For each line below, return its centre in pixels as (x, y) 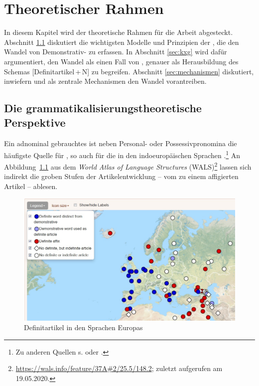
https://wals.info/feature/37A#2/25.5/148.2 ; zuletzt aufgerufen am (119, 368)
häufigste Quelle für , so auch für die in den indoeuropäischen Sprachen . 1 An (122, 154)
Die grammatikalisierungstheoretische (103, 108)
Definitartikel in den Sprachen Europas (83, 327)
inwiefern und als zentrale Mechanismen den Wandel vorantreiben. (105, 81)
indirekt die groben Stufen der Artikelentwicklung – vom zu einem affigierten (121, 176)
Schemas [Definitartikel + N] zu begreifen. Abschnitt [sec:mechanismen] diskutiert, (129, 71)
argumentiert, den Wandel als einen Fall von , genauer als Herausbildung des (121, 61)
